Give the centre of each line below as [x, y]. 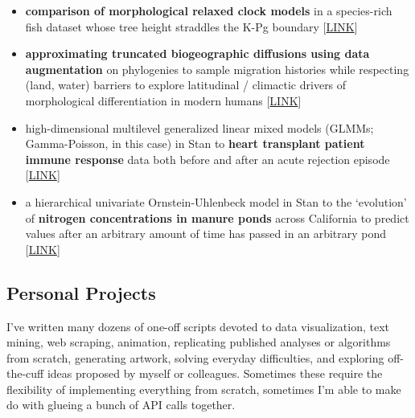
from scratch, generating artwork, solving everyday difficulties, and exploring [195, 357]
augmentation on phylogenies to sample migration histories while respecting [217, 69]
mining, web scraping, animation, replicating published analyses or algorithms [199, 342]
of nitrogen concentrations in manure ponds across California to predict [217, 217]
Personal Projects [81, 292]
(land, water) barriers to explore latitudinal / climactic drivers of [186, 85]
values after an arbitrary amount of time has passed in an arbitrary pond [206, 234]
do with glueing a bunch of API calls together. [121, 405]
